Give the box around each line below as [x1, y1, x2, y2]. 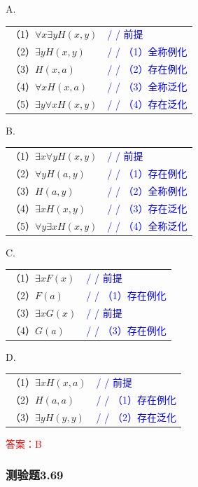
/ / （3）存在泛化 [107, 200, 188, 215]
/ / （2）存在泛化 [96, 409, 176, 424]
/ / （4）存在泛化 [107, 96, 188, 111]
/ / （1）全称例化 [107, 44, 188, 59]
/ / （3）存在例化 [86, 322, 167, 337]
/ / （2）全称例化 [107, 183, 188, 198]
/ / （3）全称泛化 [107, 78, 188, 93]
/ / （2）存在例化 [107, 62, 188, 76]
